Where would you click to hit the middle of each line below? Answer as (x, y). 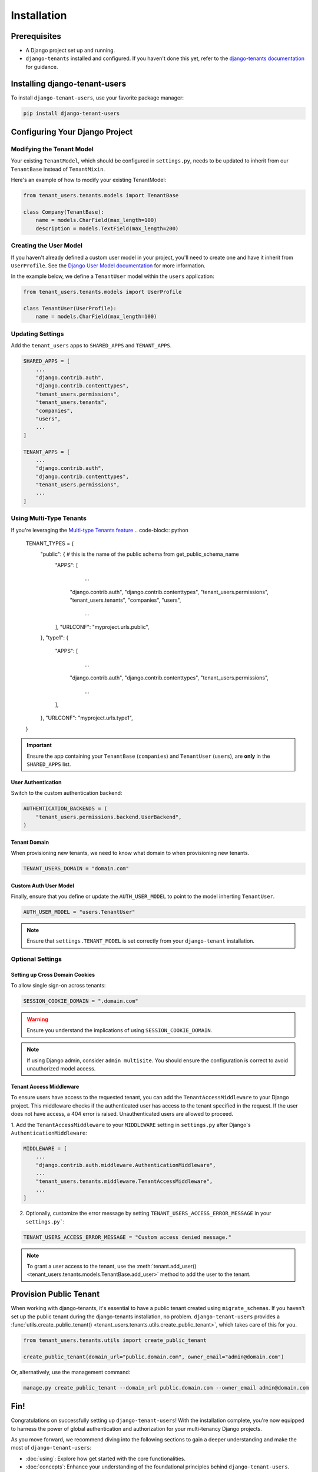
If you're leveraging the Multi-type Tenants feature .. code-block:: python (100, 530)
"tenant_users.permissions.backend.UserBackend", (109, 817)
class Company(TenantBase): (64, 212)
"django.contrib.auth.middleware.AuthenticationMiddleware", (126, 1165)
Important (39, 745)
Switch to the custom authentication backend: (67, 793)
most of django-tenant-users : (51, 1448)
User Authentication (36, 782)
